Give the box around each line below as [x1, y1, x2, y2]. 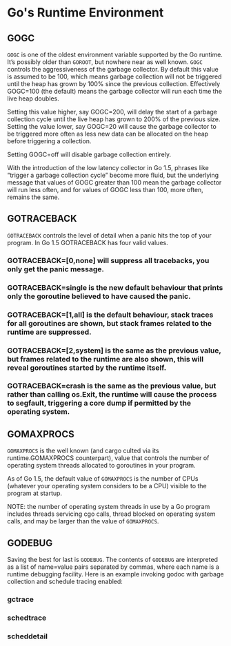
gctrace [7, 594, 34, 604]
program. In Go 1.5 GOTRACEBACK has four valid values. [7, 238, 168, 247]
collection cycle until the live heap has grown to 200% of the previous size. [7, 115, 221, 123]
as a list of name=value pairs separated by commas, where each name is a [7, 563, 219, 571]
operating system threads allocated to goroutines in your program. [7, 461, 196, 470]
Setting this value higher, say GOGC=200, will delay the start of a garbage [7, 108, 217, 116]
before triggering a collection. [7, 137, 92, 145]
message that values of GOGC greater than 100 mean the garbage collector [7, 178, 222, 187]
